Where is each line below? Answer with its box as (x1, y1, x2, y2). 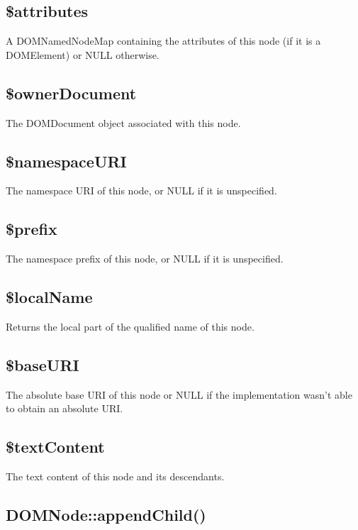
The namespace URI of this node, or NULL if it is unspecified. (6, 183, 277, 198)
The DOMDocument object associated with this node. (6, 115, 241, 130)
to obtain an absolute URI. (6, 401, 123, 416)
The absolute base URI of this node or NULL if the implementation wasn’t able (6, 387, 352, 402)
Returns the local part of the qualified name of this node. (6, 319, 254, 333)
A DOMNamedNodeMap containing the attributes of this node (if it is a (6, 33, 321, 48)
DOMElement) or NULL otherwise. (6, 47, 160, 62)
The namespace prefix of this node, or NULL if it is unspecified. (6, 251, 284, 266)
